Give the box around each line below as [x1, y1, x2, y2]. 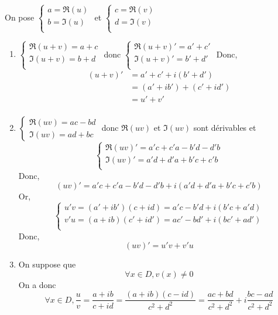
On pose [5, 11, 35, 23]
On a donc [18, 278, 56, 290]
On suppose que [18, 258, 76, 270]
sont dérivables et [193, 121, 256, 134]
